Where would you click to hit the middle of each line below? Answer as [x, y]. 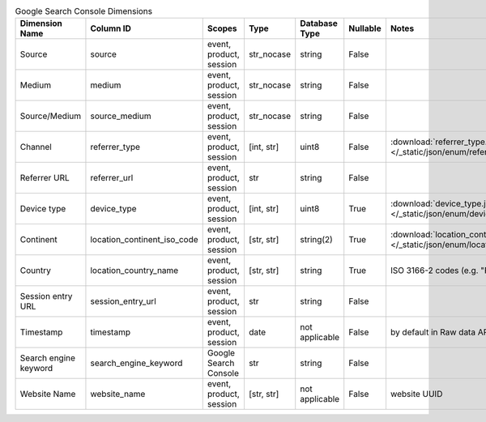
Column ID [111, 28]
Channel [36, 147]
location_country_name [134, 271]
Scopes [222, 28]
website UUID [416, 394]
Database [319, 23]
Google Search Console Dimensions [84, 11]
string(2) [317, 240]
